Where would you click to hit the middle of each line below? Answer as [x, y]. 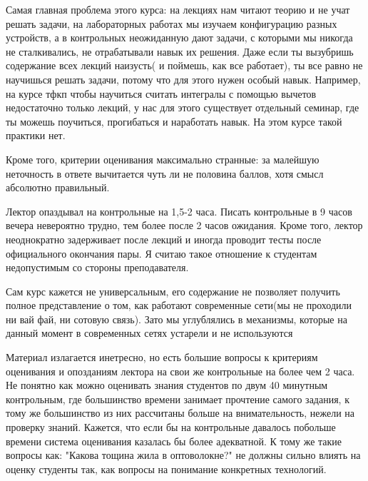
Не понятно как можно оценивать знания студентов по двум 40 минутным [167, 385]
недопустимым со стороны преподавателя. [97, 267]
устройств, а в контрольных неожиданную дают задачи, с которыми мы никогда [179, 37]
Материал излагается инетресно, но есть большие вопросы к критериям [162, 357]
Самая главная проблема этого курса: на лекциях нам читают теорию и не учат [178, 9]
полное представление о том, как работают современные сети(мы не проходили [179, 305]
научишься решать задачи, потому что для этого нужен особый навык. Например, [183, 79]
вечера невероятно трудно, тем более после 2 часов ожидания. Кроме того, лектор [184, 225]
